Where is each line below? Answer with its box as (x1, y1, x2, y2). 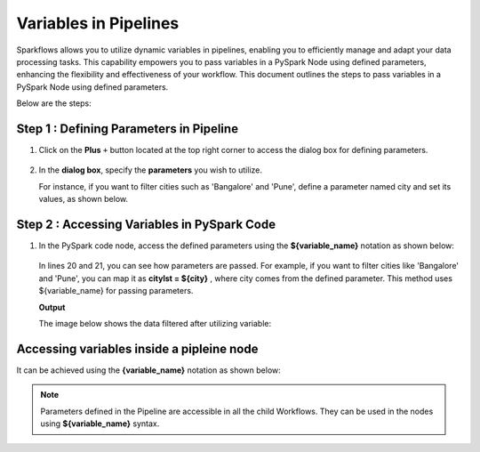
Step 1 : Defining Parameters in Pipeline (16, 121, 239, 136)
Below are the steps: (16, 98, 92, 109)
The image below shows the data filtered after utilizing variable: (38, 319, 271, 329)
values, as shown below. (38, 194, 129, 205)
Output (38, 302, 66, 312)
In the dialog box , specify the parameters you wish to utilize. (38, 165, 262, 175)
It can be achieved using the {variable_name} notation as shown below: (16, 365, 282, 375)
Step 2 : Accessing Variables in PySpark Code (16, 217, 276, 231)
